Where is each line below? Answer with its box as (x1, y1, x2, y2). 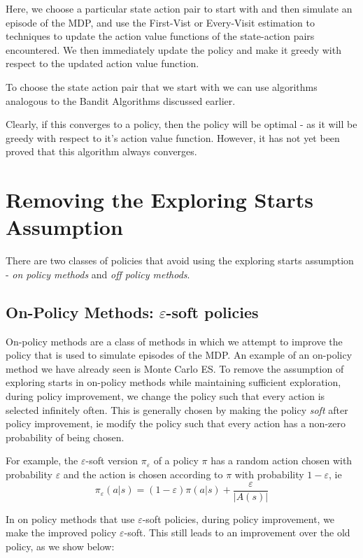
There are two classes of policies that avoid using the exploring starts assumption (6, 253, 354, 268)
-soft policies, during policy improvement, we (142, 511, 335, 526)
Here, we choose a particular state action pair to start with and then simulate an (6, 1, 353, 15)
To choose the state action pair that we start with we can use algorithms (6, 79, 318, 94)
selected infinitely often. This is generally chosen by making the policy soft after (6, 402, 348, 417)
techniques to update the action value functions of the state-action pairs (6, 29, 315, 43)
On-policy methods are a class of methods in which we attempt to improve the (6, 334, 343, 348)
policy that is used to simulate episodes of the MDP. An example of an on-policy (6, 348, 353, 362)
